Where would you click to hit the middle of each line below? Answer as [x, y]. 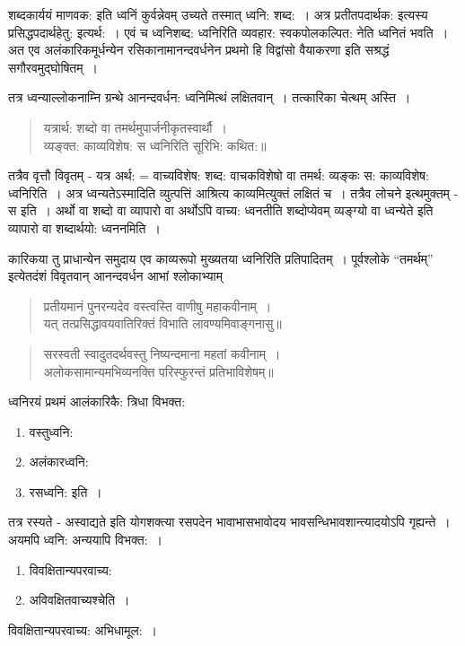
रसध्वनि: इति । [66, 491]
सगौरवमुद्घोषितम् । [53, 67]
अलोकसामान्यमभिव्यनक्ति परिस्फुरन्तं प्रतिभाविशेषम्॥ [158, 371]
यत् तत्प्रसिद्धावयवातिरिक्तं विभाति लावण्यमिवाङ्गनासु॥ [162, 323]
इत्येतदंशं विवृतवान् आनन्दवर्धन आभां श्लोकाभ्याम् [115, 276]
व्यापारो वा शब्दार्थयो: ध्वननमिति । [84, 227]
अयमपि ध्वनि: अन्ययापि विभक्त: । [85, 540]
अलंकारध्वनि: [59, 462]
